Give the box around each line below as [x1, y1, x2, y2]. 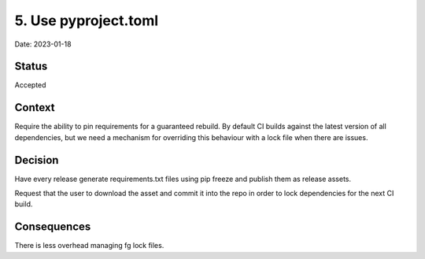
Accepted [14, 80, 46, 90]
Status [14, 60, 48, 73]
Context [14, 101, 55, 114]
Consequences [14, 220, 91, 234]
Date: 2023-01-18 [14, 39, 72, 49]
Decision [14, 154, 59, 167]
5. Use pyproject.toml [14, 12, 159, 29]
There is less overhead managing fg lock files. [14, 241, 164, 250]
